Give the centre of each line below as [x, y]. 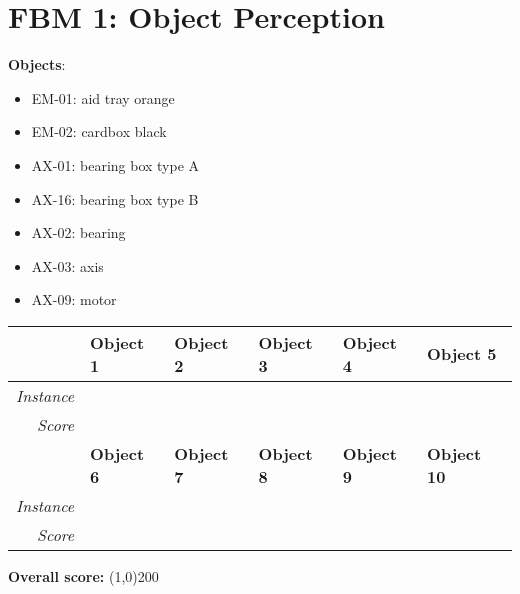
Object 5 [462, 354]
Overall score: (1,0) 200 [83, 575]
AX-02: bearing [78, 232]
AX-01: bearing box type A [115, 164]
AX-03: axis [67, 265]
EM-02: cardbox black [99, 131]
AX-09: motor [74, 299]
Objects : [37, 64]
